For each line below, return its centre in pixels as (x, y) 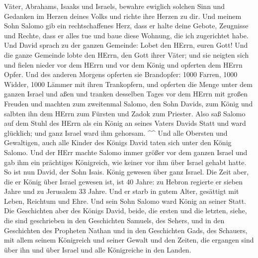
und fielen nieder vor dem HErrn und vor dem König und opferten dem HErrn (123, 64)
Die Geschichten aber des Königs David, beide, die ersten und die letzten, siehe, (126, 211)
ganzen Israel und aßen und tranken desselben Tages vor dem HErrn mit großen (126, 94)
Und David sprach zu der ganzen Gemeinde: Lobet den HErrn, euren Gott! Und (126, 45)
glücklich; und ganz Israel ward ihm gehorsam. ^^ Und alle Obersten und (116, 132)
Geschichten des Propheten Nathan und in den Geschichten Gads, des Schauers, (126, 230)
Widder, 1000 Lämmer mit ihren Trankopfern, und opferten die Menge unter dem (128, 84)
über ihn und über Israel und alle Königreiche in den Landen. (98, 249)
